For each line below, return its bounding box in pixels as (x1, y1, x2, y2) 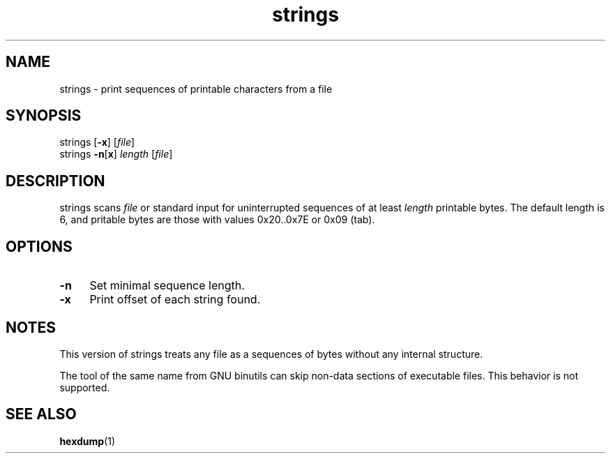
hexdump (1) (59, 435, 116, 447)
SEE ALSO (6, 405, 77, 423)
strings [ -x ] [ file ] (59, 136, 135, 149)
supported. (59, 381, 110, 393)
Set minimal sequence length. (89, 278, 245, 293)
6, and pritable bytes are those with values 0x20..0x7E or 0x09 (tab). (59, 213, 375, 226)
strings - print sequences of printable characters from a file (59, 82, 333, 95)
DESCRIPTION (6, 172, 105, 190)
